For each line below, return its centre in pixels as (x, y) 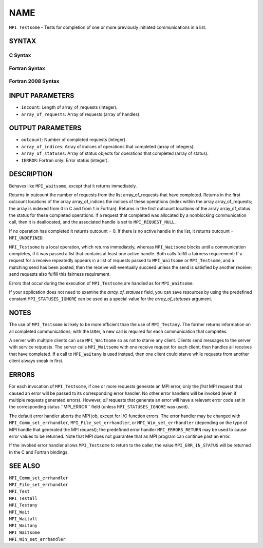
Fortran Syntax (27, 68)
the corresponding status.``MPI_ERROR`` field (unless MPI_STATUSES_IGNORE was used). (99, 407)
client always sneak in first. (36, 361)
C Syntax (20, 55)
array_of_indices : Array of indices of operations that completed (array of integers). (108, 146)
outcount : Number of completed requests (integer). (74, 140)
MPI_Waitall (23, 519)
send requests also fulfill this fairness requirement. (60, 274)
